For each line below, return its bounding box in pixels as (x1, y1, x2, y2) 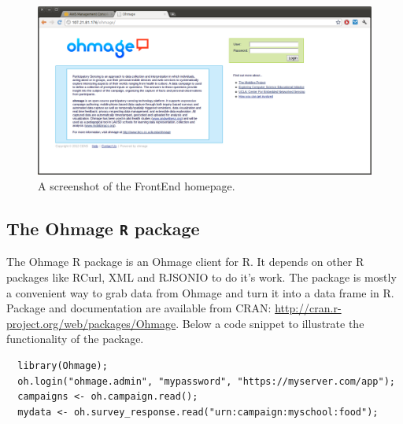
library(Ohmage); (17, 360, 108, 372)
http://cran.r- (275, 300, 342, 316)
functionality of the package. (6, 330, 144, 347)
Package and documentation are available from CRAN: (6, 300, 272, 316)
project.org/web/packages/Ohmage (6, 315, 176, 331)
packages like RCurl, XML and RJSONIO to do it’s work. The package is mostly (6, 269, 397, 286)
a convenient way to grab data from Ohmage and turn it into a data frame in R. (6, 284, 394, 300)
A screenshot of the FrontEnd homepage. (38, 178, 235, 194)
